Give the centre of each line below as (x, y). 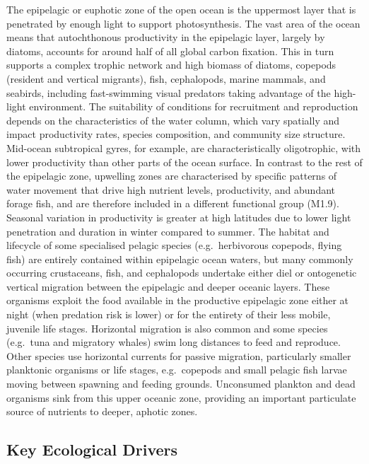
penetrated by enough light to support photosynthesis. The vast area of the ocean (183, 23)
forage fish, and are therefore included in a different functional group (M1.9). (173, 203)
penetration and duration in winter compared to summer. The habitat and (168, 231)
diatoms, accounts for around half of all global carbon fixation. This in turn (170, 51)
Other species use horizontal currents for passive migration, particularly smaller (179, 355)
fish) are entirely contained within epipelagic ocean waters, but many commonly (180, 259)
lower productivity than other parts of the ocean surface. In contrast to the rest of (184, 162)
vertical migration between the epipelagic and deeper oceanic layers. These (168, 286)
